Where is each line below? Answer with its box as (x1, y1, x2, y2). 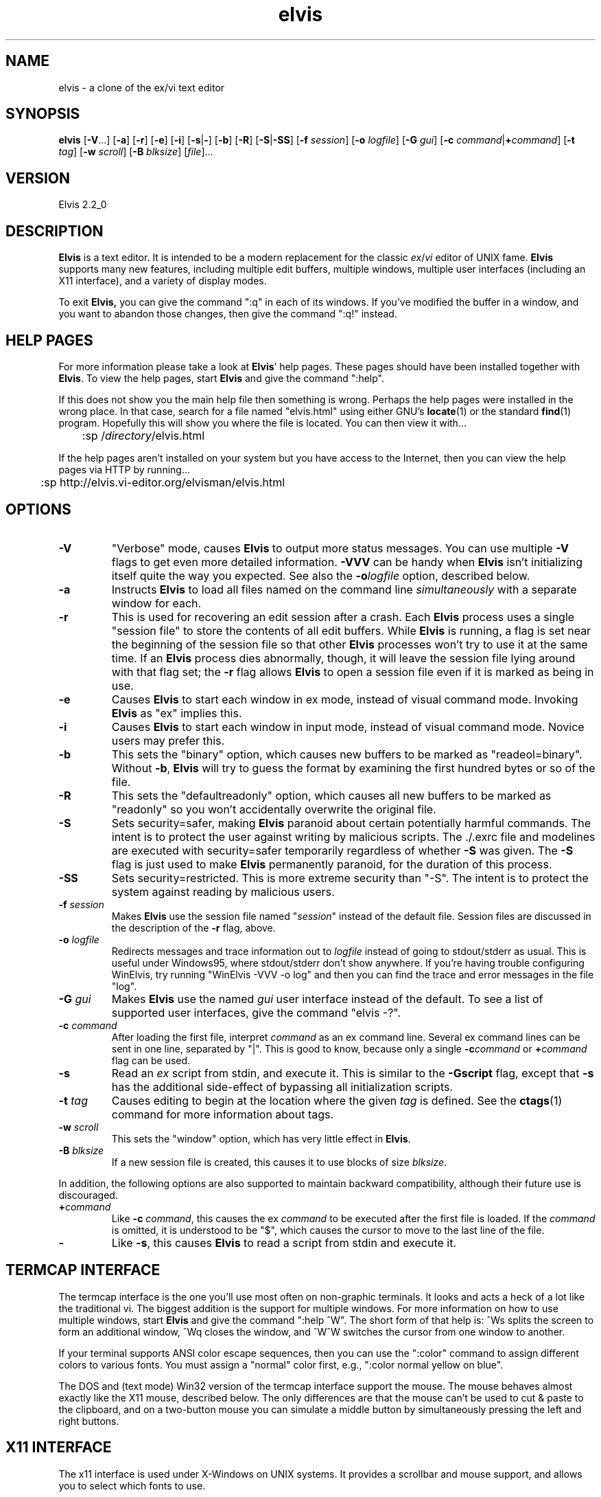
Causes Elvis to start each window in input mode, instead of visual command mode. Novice (111, 719, 585, 734)
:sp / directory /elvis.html (82, 428, 205, 442)
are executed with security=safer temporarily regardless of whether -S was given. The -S (111, 843, 574, 857)
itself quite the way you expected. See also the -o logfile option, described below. (111, 568, 530, 583)
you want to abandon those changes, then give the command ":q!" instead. (58, 308, 397, 320)
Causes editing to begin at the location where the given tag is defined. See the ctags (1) (111, 1093, 563, 1107)
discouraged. (58, 1189, 118, 1201)
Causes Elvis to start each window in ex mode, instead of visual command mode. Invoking (111, 692, 578, 706)
